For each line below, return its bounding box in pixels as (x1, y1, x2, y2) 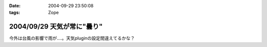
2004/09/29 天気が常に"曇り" (9, 23, 103, 31)
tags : (9, 10, 20, 16)
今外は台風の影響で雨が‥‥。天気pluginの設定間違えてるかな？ (9, 35, 135, 41)
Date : (9, 3, 21, 8)
